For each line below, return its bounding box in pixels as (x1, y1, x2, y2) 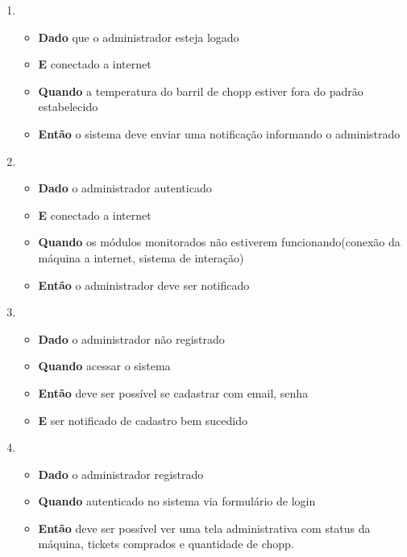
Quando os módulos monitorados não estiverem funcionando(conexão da (38, 233, 401, 250)
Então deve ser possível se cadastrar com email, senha (38, 384, 309, 401)
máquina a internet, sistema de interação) (38, 249, 244, 266)
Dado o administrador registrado (38, 465, 204, 482)
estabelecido (38, 98, 98, 115)
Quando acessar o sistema (38, 357, 171, 374)
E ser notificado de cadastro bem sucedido (38, 411, 247, 428)
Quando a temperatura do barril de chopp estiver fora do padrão (38, 82, 363, 99)
